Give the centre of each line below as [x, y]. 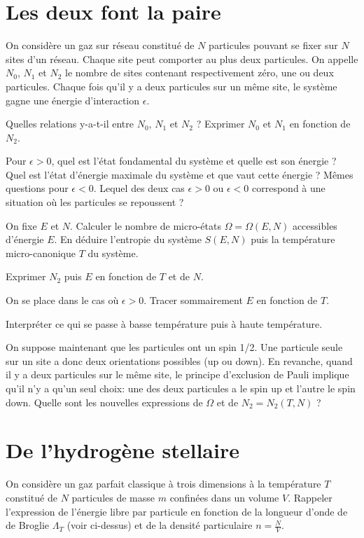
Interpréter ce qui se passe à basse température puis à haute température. [164, 323]
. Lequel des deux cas [139, 188]
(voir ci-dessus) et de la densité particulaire [160, 525]
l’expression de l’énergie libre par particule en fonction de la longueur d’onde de [177, 511]
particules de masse [113, 497]
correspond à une [289, 188]
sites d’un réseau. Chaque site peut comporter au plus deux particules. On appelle [182, 58]
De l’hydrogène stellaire [122, 450]
